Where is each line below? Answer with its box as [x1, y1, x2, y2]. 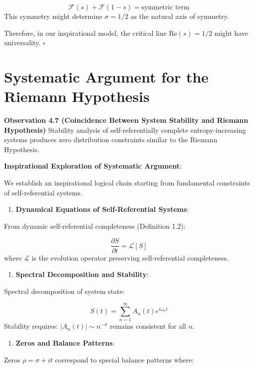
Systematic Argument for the [4, 66, 209, 87]
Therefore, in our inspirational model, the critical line [4, 27, 167, 38]
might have [214, 27, 248, 38]
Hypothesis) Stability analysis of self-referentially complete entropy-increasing [4, 124, 246, 135]
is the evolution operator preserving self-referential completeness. [31, 252, 229, 263]
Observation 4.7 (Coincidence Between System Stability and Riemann [4, 115, 249, 125]
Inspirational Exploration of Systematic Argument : [4, 161, 182, 171]
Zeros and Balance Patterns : [15, 338, 115, 348]
